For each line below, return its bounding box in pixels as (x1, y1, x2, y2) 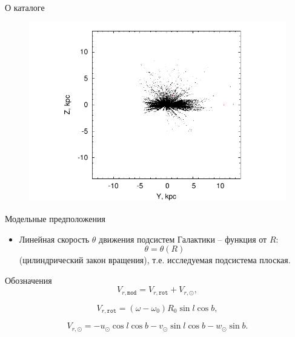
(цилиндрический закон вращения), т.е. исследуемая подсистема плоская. (19, 254, 291, 266)
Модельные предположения (5, 212, 105, 224)
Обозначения (5, 273, 52, 286)
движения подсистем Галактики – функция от (99, 232, 267, 245)
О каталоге (5, 1, 45, 13)
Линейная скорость (19, 232, 90, 245)
